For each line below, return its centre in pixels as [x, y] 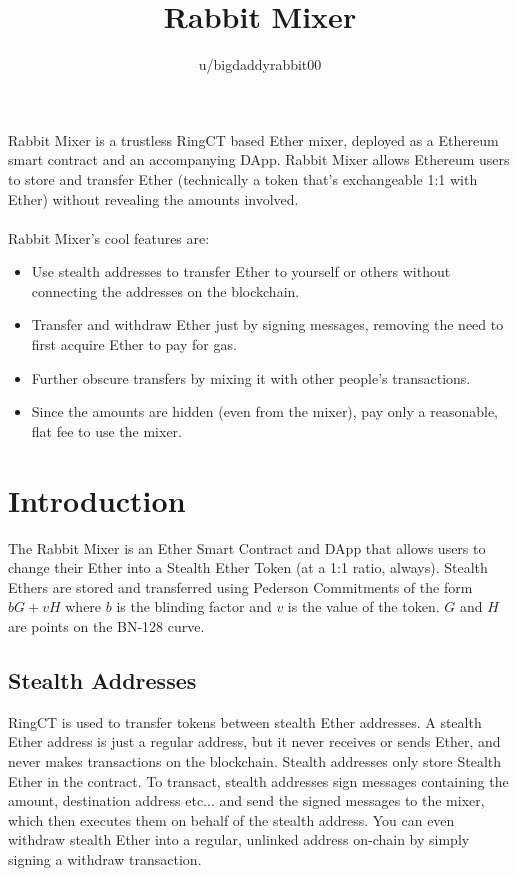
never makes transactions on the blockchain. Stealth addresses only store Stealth [255, 760]
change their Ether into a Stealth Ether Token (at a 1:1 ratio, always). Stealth [248, 567]
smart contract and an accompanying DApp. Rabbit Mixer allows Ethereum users [259, 159]
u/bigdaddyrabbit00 [260, 64]
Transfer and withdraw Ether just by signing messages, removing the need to [267, 324]
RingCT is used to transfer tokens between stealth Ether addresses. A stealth [245, 721]
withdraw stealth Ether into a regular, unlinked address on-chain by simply [239, 839]
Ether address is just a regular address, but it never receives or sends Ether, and [254, 741]
